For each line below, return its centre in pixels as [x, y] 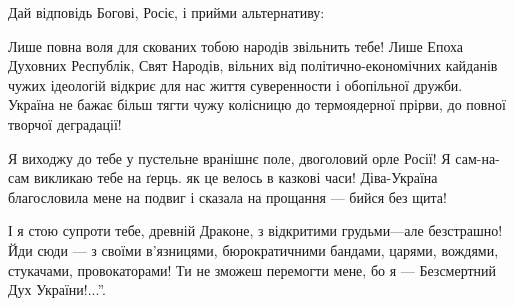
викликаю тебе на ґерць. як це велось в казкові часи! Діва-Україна [236, 177]
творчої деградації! [65, 123]
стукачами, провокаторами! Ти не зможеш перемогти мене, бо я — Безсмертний [252, 269]
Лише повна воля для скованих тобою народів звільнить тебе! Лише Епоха [236, 45]
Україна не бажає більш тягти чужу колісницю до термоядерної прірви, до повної [257, 104]
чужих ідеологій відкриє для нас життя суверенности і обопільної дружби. [235, 84]
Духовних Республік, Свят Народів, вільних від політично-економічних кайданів [253, 65]
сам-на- [477, 157]
